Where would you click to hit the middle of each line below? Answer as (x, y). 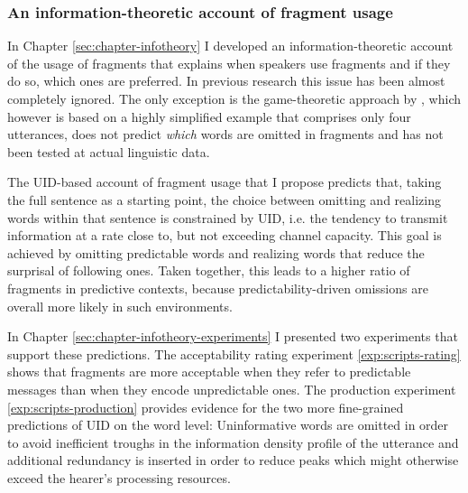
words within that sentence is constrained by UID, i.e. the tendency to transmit (228, 217)
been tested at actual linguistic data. (109, 151)
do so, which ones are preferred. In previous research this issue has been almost (226, 81)
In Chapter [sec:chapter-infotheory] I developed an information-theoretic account (230, 46)
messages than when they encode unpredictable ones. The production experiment (232, 389)
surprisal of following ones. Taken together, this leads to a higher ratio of (209, 270)
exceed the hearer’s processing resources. (119, 477)
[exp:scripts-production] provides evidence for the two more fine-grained (206, 407)
